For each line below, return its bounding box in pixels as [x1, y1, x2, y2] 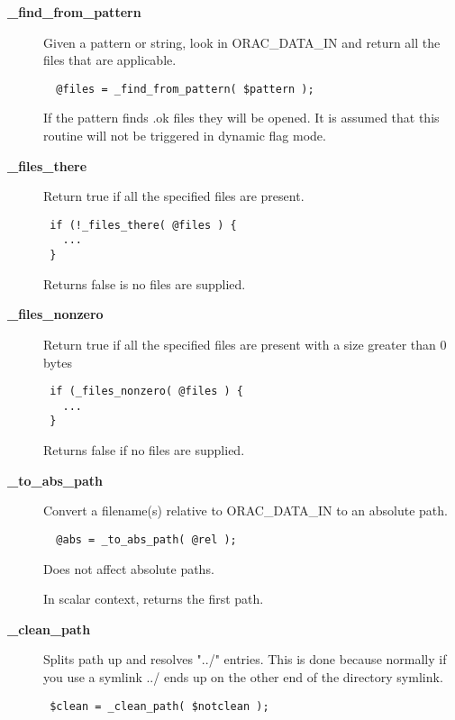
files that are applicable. [43, 50, 177, 69]
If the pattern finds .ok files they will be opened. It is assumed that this [43, 108, 440, 127]
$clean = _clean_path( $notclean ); [50, 699, 269, 713]
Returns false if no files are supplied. [43, 441, 245, 460]
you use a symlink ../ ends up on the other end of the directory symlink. [43, 667, 443, 686]
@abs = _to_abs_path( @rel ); [56, 533, 237, 546]
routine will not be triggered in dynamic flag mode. [43, 126, 326, 145]
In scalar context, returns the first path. [43, 589, 264, 608]
